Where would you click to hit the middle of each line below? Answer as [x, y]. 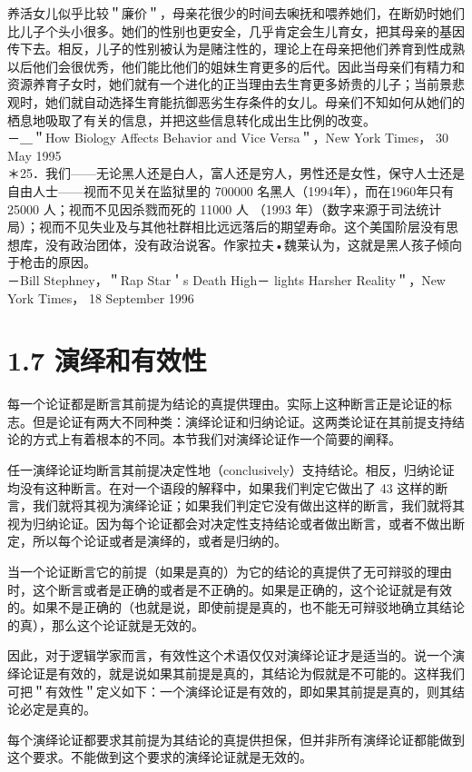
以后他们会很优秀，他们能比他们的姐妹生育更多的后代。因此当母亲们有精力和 [236, 66]
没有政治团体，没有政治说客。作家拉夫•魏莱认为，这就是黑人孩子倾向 [253, 244]
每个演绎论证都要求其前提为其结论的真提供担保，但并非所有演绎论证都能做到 [236, 739]
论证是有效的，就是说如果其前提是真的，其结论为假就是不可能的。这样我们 [242, 673]
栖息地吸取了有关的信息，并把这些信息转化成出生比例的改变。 [192, 119]
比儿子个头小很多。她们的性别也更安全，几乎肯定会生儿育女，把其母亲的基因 [236, 30]
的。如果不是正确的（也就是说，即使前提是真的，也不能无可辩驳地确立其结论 [236, 607]
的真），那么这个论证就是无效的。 [106, 624]
